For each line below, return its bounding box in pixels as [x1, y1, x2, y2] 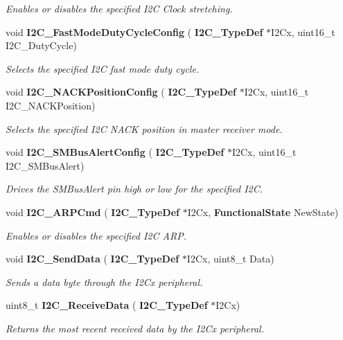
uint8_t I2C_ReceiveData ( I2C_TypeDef [6, 298, 208, 312]
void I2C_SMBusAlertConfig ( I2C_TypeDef [6, 145, 225, 159]
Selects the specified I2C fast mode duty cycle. [6, 61, 200, 75]
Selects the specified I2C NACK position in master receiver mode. [6, 121, 283, 136]
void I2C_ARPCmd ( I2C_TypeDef [6, 204, 179, 219]
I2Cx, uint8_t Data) [186, 251, 274, 266]
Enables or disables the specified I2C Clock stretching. [6, 1, 233, 15]
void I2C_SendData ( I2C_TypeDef [6, 251, 179, 266]
